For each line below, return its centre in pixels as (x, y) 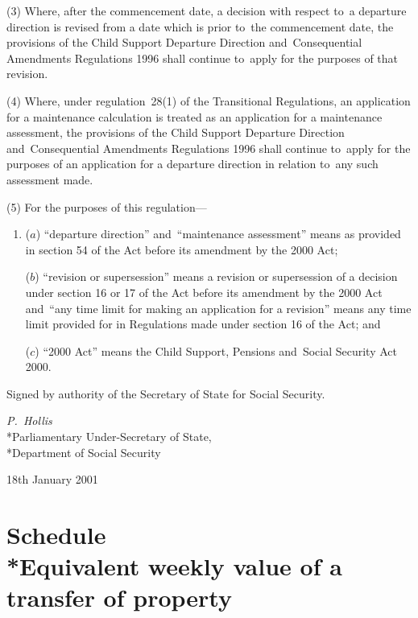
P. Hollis (29, 420)
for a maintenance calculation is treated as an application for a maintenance (195, 116)
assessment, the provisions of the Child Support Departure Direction (176, 132)
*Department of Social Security (84, 452)
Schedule (56, 535)
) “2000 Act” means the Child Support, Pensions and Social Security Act (216, 350)
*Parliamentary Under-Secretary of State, (109, 437)
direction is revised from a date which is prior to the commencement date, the (200, 26)
